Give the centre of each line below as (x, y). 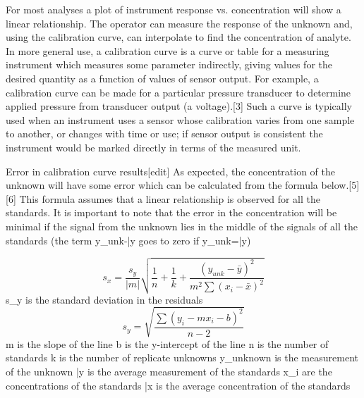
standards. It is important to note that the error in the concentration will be (171, 212)
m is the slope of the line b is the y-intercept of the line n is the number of (167, 343)
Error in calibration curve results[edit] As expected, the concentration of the (170, 171)
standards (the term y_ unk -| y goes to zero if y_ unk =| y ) (128, 240)
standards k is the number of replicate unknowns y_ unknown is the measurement (182, 357)
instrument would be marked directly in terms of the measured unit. (153, 147)
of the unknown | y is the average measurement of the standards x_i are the (169, 371)
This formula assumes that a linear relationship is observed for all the (170, 198)
